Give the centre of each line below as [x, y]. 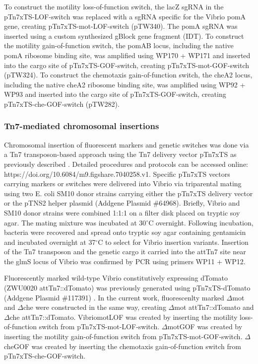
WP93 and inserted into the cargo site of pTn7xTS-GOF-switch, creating [115, 94]
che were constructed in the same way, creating [95, 307]
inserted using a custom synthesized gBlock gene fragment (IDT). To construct [124, 36]
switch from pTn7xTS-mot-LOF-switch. [99, 327]
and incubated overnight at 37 [50, 242]
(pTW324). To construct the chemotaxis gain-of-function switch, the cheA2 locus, [128, 75]
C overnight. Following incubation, [201, 222]
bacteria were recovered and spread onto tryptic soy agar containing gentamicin [125, 232]
